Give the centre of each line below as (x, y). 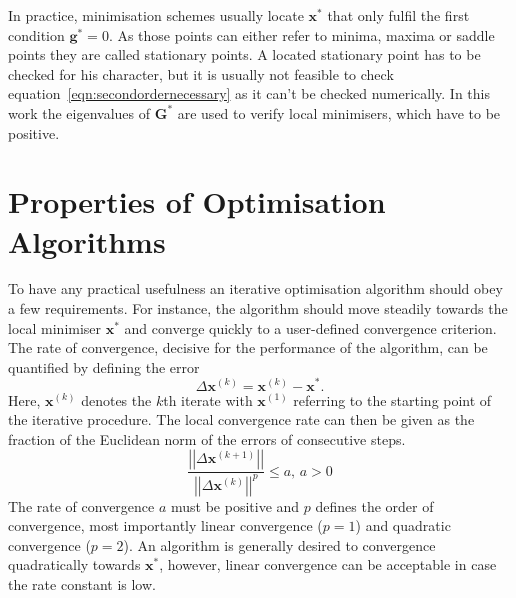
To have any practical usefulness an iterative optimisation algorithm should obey (255, 288)
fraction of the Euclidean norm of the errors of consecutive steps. (207, 438)
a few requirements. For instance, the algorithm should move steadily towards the (258, 308)
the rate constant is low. (82, 584)
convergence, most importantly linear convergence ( (165, 525)
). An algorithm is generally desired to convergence (279, 544)
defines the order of (374, 505)
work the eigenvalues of (79, 112)
